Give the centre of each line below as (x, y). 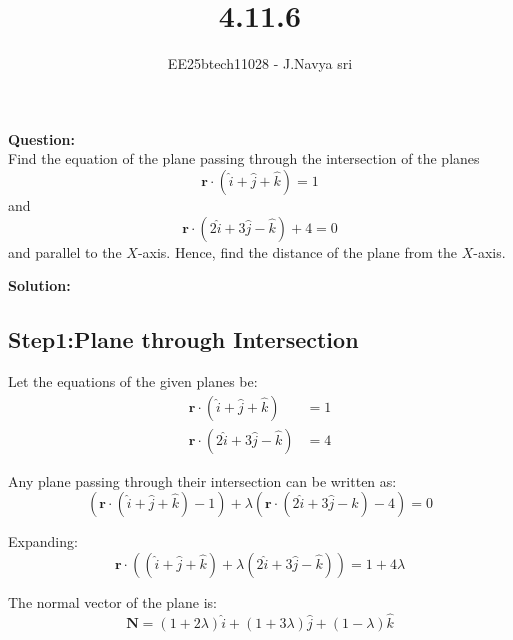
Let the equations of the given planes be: (133, 380)
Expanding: (43, 541)
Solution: (39, 285)
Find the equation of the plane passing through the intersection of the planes (244, 158)
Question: (41, 138)
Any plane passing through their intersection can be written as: (202, 480)
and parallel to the (65, 251)
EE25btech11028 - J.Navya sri (260, 63)
